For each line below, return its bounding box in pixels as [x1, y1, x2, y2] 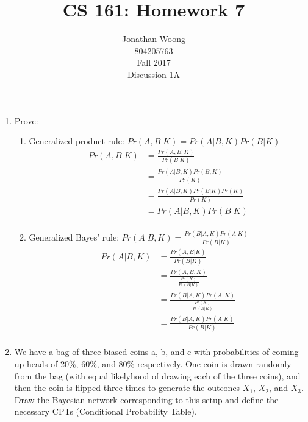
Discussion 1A [127, 68, 180, 80]
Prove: [14, 114, 38, 127]
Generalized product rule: [29, 135, 124, 147]
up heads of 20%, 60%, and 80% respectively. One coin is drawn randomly [14, 357, 292, 370]
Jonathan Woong [121, 32, 186, 45]
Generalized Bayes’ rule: [29, 231, 120, 244]
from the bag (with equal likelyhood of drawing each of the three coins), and [14, 369, 301, 382]
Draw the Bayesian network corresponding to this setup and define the [14, 393, 279, 406]
